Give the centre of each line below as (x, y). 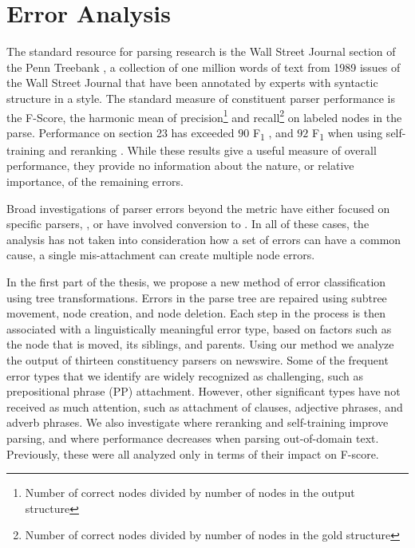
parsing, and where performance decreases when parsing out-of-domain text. (193, 438)
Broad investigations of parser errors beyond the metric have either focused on (198, 208)
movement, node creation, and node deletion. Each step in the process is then (196, 313)
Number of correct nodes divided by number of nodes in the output (190, 493)
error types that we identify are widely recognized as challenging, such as (185, 375)
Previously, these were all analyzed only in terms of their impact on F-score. (193, 453)
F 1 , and (273, 133)
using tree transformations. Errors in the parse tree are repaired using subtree (197, 297)
